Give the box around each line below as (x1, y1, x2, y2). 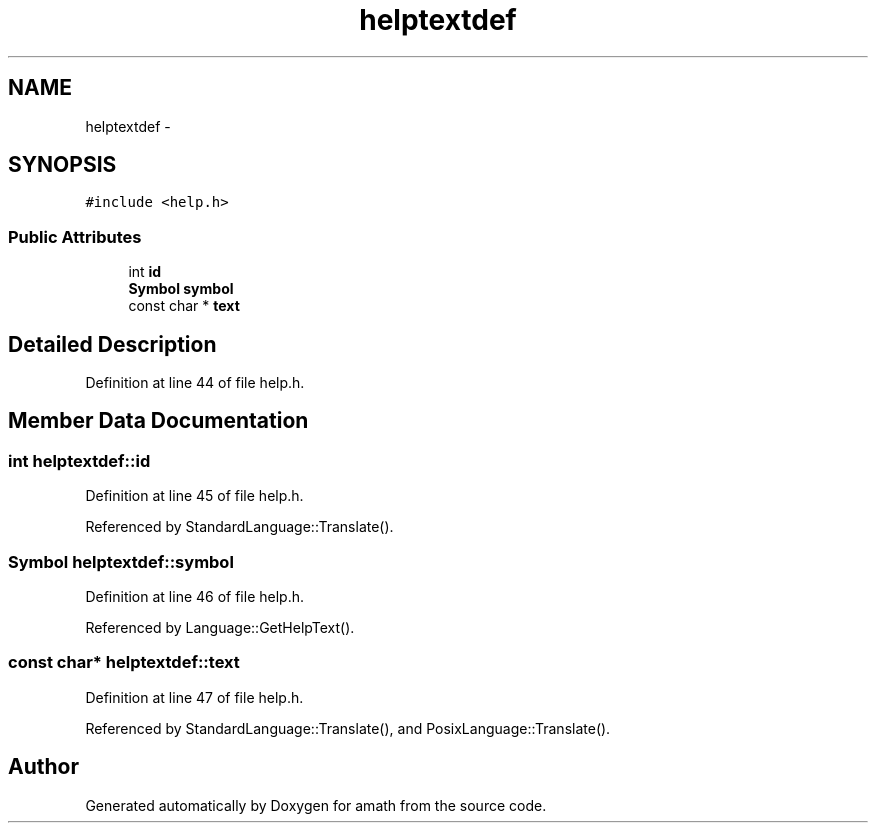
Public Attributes (8, 226, 142, 247)
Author (8, 754, 79, 780)
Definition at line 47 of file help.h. (85, 688, 304, 706)
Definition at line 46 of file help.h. (85, 588, 304, 605)
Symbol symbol (128, 280, 234, 298)
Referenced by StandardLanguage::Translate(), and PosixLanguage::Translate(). (85, 719, 611, 737)
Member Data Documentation (8, 408, 309, 434)
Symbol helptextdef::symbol (8, 551, 234, 572)
